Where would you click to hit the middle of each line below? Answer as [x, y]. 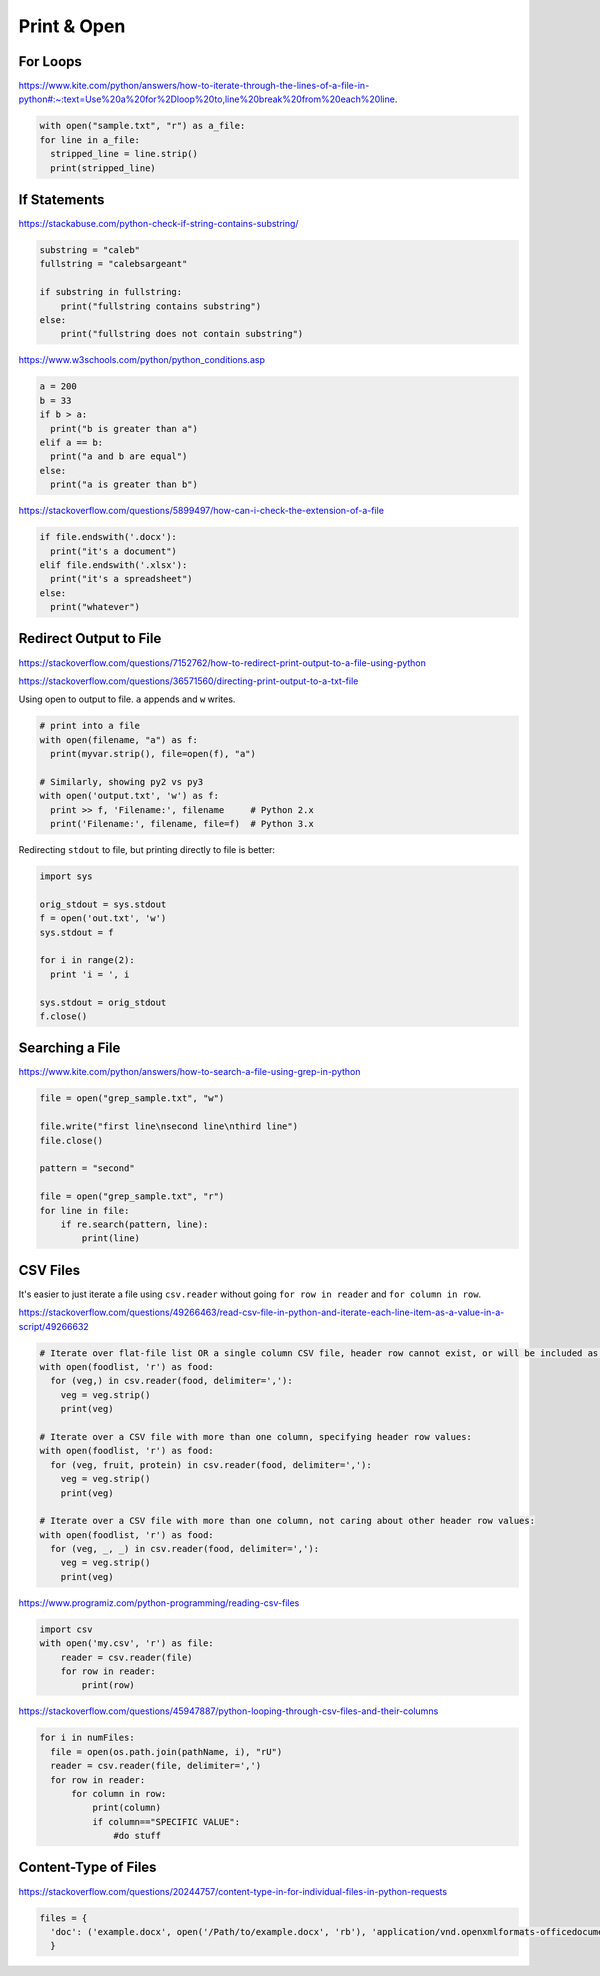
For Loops [50, 61]
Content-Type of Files [87, 1867]
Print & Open [72, 26]
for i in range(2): [87, 960]
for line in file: [84, 1210]
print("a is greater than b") [124, 484]
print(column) [126, 1808]
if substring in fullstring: [111, 292]
